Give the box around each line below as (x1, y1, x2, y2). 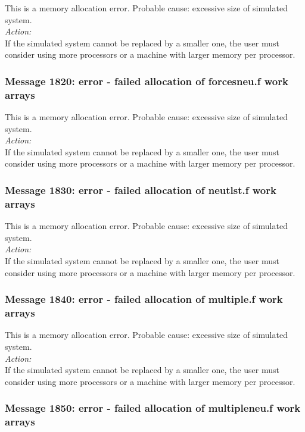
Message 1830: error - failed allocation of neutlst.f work (5, 183, 276, 197)
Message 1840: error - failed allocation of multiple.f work (5, 292, 283, 306)
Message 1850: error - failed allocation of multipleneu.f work (5, 400, 301, 415)
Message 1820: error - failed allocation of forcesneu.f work (5, 73, 288, 88)
